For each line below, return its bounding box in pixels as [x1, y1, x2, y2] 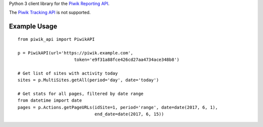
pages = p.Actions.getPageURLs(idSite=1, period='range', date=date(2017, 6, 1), [18, 105, 218, 110]
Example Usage [9, 22, 57, 31]
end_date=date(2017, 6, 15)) [94, 111, 164, 117]
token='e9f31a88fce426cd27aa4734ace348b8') [74, 56, 180, 62]
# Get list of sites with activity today [18, 71, 118, 76]
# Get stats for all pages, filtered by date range [18, 91, 144, 96]
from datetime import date [18, 98, 82, 103]
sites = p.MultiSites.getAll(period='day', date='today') [18, 77, 159, 83]
